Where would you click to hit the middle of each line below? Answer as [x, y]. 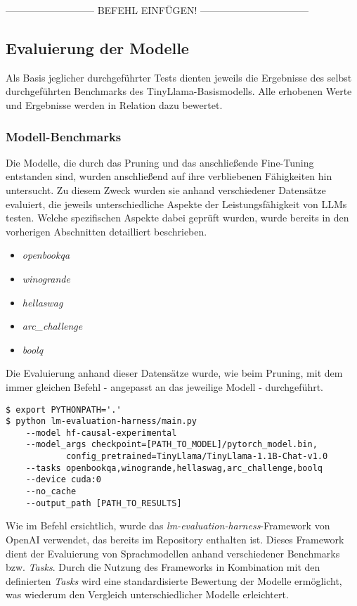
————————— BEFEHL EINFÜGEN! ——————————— [157, 10]
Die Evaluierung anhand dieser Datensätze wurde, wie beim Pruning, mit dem [174, 373]
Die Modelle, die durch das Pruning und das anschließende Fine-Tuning [160, 162]
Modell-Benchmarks [64, 136]
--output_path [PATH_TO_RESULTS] [104, 503]
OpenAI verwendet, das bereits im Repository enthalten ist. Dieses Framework [175, 540]
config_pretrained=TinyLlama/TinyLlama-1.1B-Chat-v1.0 [197, 457]
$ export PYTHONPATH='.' [64, 410]
